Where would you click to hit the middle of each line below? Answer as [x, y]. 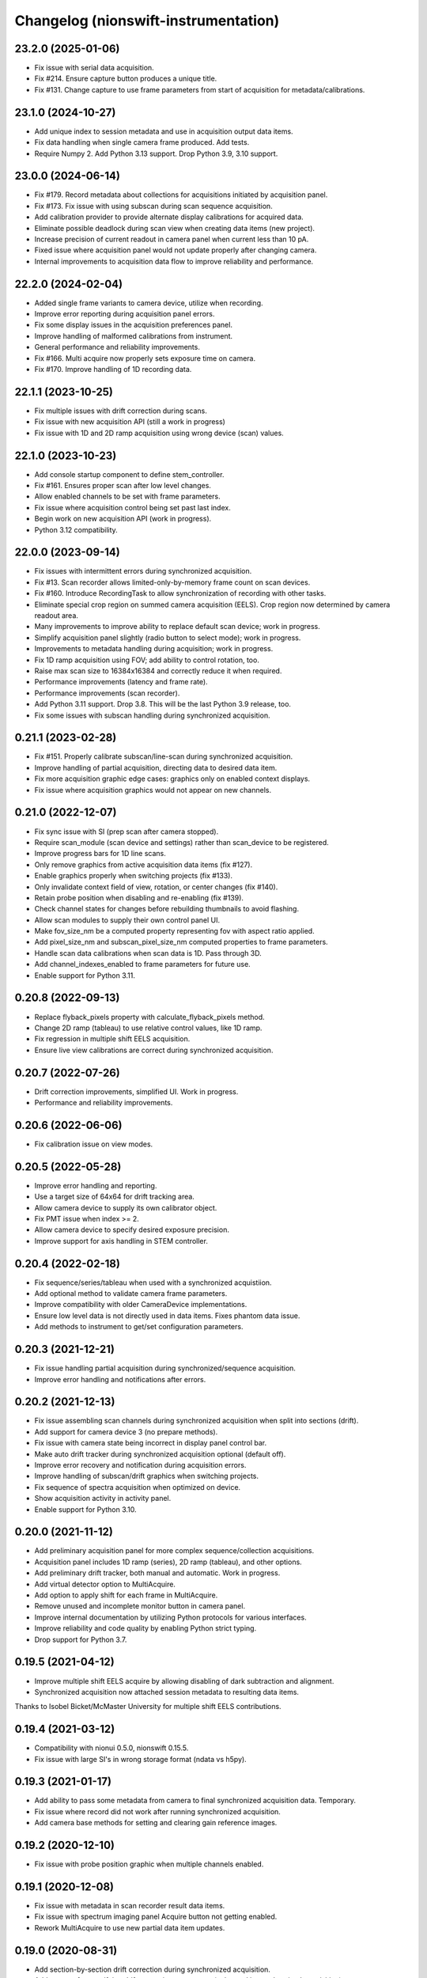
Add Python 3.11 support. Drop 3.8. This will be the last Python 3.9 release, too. [163, 704]
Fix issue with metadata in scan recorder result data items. [130, 1906]
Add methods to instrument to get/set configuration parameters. [139, 1327]
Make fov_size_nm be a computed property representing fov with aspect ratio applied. [175, 931]
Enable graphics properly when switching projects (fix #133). [134, 876]
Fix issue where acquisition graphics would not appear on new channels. [153, 790]
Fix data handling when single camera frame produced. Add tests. [142, 142]
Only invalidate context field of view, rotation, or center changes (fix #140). [156, 887]
